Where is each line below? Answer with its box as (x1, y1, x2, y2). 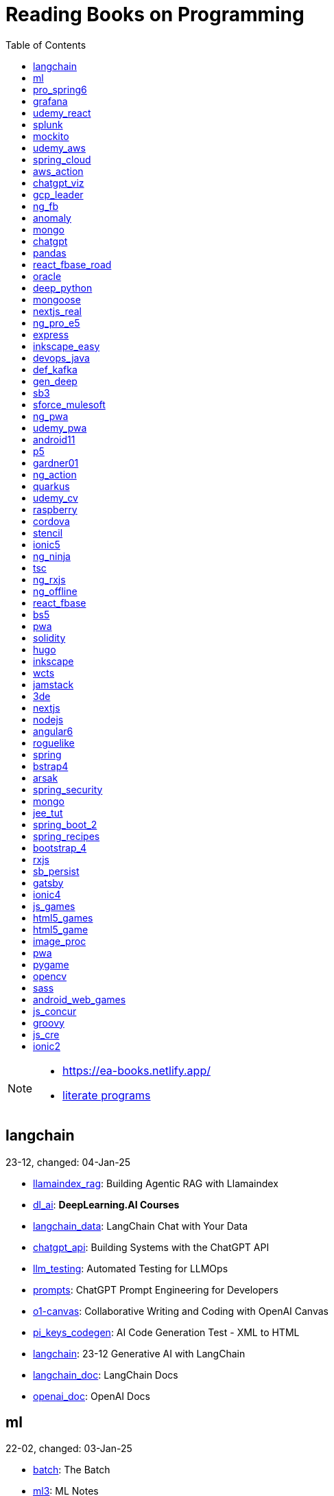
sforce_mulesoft (33, 398, 106, 410)
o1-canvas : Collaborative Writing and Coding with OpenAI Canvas (33, 1305, 329, 1317)
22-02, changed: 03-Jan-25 (5, 1442, 132, 1455)
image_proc (33, 935, 86, 947)
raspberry (33, 503, 77, 515)
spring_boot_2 (33, 818, 97, 830)
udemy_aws (33, 141, 86, 154)
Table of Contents (5, 38, 86, 51)
